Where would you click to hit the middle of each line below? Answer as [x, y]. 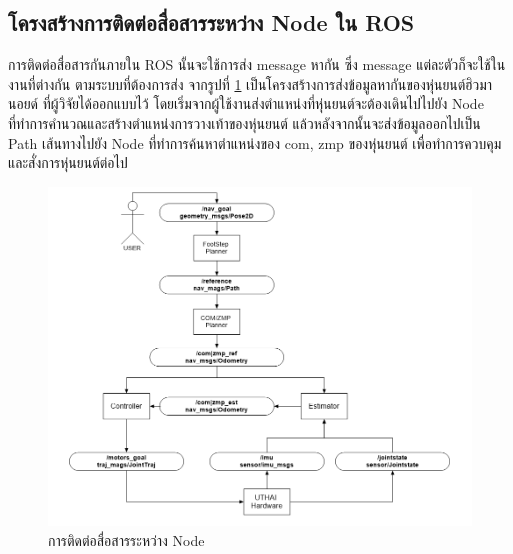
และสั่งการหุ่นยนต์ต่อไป [68, 162]
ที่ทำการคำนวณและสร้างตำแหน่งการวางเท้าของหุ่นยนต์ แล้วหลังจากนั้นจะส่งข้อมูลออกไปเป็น [244, 122]
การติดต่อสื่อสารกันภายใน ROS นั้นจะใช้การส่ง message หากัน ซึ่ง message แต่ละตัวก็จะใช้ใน [257, 64]
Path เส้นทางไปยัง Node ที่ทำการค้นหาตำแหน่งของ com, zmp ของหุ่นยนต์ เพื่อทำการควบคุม [255, 142]
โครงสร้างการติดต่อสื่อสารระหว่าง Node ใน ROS [211, 22]
